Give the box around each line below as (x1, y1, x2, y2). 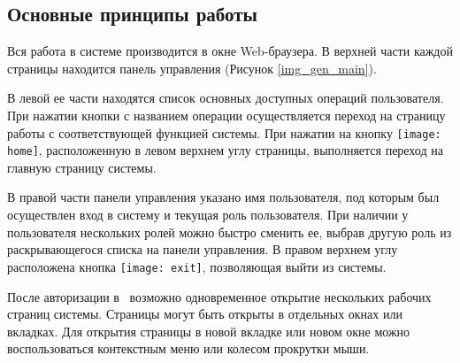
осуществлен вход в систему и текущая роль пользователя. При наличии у (7, 205, 409, 224)
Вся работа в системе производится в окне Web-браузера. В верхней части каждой (7, 42, 453, 60)
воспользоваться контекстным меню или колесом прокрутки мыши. (7, 339, 370, 358)
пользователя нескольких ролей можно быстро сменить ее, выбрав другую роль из (7, 222, 452, 241)
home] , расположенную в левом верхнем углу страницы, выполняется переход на (7, 141, 443, 159)
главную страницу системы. (7, 158, 157, 176)
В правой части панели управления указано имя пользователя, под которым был (7, 188, 440, 206)
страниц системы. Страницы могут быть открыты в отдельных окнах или (7, 305, 402, 323)
